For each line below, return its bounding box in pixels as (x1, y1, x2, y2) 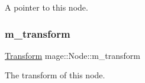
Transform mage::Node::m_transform (5, 49, 141, 61)
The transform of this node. (5, 69, 105, 81)
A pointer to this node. (5, 1, 88, 13)
